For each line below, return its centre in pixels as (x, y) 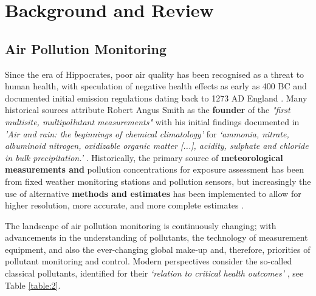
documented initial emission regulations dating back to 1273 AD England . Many (156, 98)
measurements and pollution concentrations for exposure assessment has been (155, 169)
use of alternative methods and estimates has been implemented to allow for (153, 193)
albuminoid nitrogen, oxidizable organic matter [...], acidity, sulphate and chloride (157, 146)
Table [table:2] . (33, 285)
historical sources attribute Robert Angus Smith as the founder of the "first (148, 110)
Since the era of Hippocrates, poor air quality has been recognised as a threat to (155, 74)
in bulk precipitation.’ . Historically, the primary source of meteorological (144, 157)
